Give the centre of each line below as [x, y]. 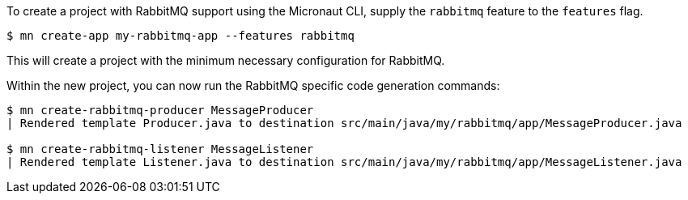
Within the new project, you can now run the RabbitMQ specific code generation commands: [253, 85]
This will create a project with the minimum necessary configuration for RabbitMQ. [226, 60]
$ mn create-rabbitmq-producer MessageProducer [160, 110]
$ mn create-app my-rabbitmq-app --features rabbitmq [180, 36]
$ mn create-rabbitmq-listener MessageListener [160, 149]
